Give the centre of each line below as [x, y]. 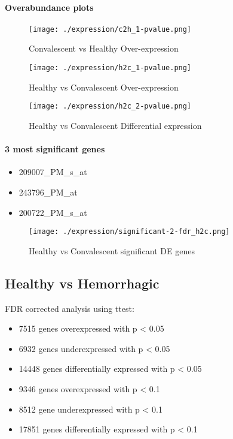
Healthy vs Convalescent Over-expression [104, 87]
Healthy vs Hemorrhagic [82, 283]
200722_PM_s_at [53, 212]
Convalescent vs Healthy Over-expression [104, 48]
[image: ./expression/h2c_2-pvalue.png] [110, 106]
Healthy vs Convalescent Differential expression [115, 125]
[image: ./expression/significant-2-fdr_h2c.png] [129, 232]
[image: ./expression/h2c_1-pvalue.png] [110, 68]
